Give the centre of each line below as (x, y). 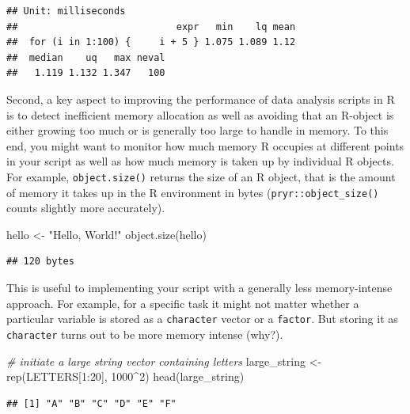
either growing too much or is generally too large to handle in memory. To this (197, 130)
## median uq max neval (86, 57)
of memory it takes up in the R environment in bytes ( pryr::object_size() (193, 192)
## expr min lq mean (151, 27)
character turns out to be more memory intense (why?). (145, 334)
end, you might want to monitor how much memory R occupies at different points (205, 145)
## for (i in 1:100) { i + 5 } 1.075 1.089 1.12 (151, 42)
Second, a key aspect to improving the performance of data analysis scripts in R (201, 99)
